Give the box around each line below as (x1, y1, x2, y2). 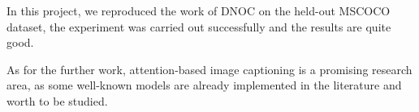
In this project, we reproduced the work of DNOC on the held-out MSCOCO (6, 2, 391, 19)
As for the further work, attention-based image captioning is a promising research (6, 60, 413, 77)
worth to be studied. (6, 92, 108, 109)
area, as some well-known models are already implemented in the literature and (6, 77, 402, 93)
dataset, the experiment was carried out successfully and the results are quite (6, 18, 391, 35)
